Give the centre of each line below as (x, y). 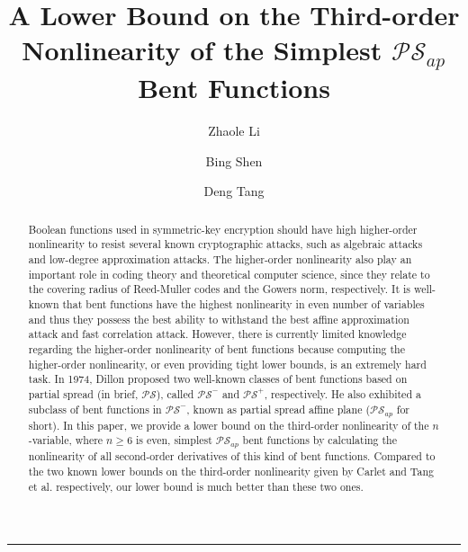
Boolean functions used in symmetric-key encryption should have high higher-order (223, 229)
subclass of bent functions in (95, 409)
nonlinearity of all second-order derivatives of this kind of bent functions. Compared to (232, 456)
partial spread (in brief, (83, 394)
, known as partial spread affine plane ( (279, 409)
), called (175, 394)
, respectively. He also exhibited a (342, 394)
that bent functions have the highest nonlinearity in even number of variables (243, 304)
